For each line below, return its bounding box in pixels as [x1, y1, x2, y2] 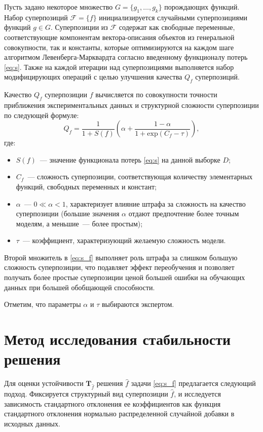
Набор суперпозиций [4, 12, 68, 22]
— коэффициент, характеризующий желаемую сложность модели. [22, 235, 226, 246]
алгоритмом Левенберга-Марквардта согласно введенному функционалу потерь [4, 52, 248, 62]
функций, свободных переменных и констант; [16, 181, 157, 191]
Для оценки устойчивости [4, 378, 84, 388]
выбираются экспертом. [101, 299, 174, 309]
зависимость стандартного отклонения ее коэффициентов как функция [4, 398, 221, 409]
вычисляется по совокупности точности [95, 89, 217, 100]
